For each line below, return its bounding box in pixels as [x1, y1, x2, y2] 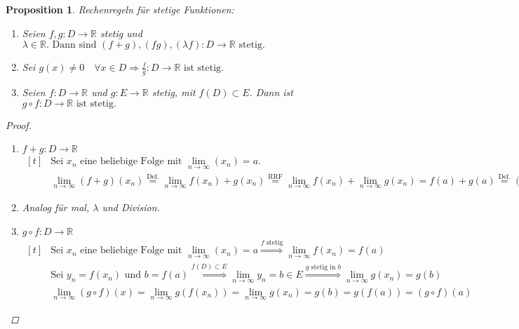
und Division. [102, 199, 160, 214]
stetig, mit [151, 85, 196, 100]
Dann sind [52, 40, 97, 51]
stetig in [311, 263, 336, 271]
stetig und [100, 25, 142, 40]
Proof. [6, 117, 32, 132]
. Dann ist [249, 85, 293, 100]
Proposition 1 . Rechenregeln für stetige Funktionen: [6, 2, 234, 16]
